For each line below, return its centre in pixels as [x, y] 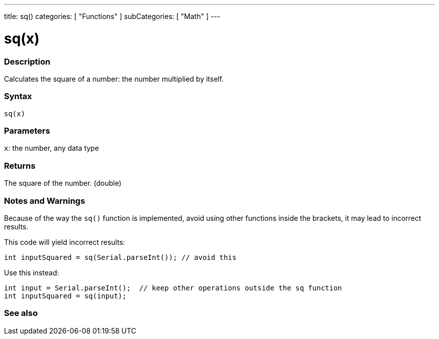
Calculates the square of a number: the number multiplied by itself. [114, 79]
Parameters [27, 131]
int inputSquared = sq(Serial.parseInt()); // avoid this [120, 257]
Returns [20, 165]
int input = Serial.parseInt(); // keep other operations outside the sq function [173, 288]
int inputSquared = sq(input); [65, 296]
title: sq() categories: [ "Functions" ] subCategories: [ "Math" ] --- [112, 16]
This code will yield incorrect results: [65, 242]
